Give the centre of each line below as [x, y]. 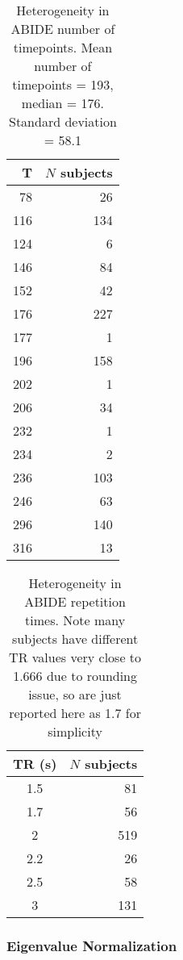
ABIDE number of [63, 29]
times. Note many [75, 620]
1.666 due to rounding [75, 676]
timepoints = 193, [63, 84]
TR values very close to [75, 657]
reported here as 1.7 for [75, 713]
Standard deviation [63, 121]
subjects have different [75, 639]
